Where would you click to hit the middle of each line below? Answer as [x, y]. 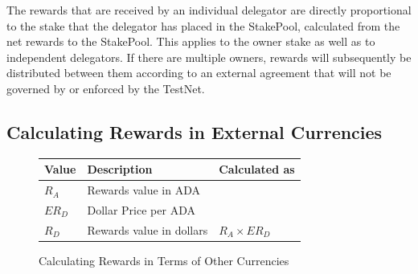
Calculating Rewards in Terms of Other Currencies [164, 260]
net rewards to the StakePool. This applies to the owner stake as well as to [191, 41]
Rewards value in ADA [143, 190]
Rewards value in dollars [148, 229]
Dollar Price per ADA [141, 209]
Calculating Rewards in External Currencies [195, 131]
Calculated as [257, 169]
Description [120, 169]
